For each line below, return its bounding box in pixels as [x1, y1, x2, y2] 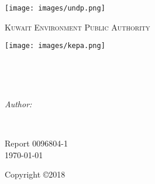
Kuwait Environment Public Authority [5, 21, 150, 33]
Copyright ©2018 [5, 168, 66, 180]
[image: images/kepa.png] [5, 42, 105, 50]
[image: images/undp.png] [5, 4, 105, 12]
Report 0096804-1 [5, 137, 68, 149]
